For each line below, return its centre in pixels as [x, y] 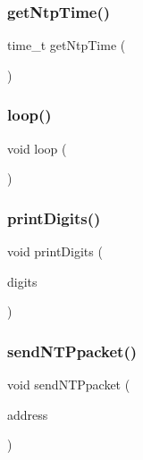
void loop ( [37, 148]
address [28, 414]
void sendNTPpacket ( [69, 385]
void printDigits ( [55, 251]
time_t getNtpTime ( [67, 45]
